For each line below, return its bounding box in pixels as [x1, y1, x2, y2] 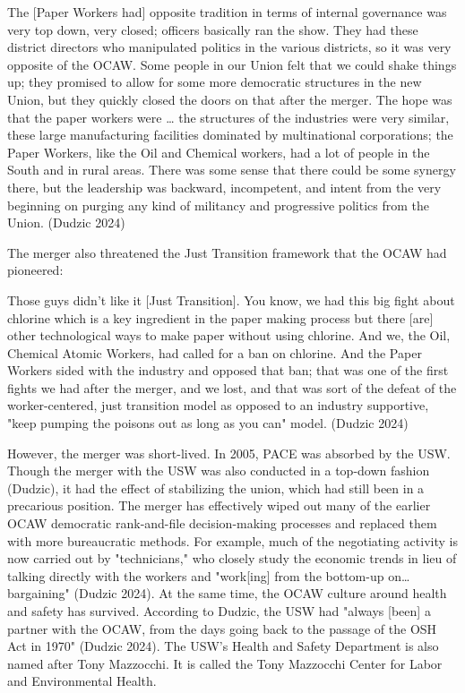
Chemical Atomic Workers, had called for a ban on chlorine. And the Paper [7, 343, 422, 362]
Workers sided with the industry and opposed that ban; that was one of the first [7, 361, 449, 380]
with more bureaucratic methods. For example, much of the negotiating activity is [7, 531, 458, 550]
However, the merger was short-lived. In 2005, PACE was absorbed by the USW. [7, 443, 451, 462]
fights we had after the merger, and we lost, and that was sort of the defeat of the [7, 378, 457, 397]
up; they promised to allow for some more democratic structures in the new [7, 73, 422, 91]
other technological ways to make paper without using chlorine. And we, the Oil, [7, 326, 451, 345]
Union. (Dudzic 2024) [7, 213, 125, 232]
